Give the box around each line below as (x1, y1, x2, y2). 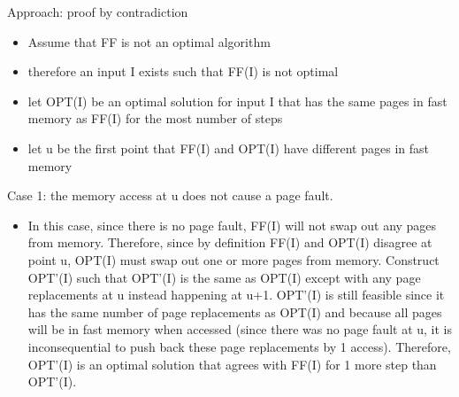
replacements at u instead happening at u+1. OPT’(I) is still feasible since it (27, 285, 445, 304)
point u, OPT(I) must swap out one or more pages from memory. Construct (27, 250, 440, 269)
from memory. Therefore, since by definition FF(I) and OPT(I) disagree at (27, 233, 432, 252)
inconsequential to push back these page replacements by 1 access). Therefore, (27, 337, 451, 355)
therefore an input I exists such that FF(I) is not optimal (27, 62, 339, 81)
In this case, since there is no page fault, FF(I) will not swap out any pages (27, 215, 437, 234)
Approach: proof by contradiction (7, 3, 188, 20)
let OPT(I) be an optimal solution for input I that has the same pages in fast (27, 91, 448, 110)
